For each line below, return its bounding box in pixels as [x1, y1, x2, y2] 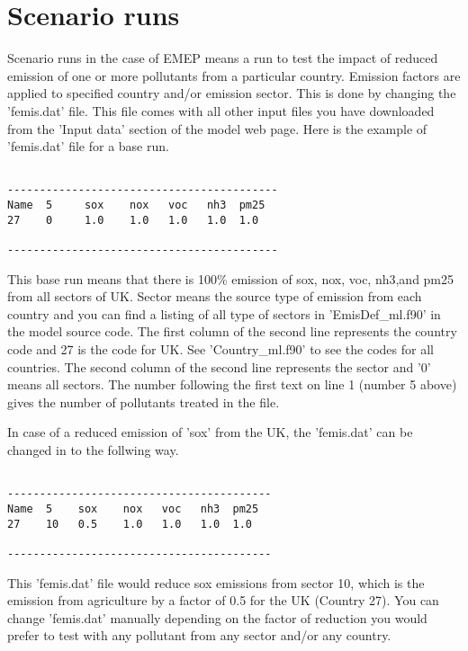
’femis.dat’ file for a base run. [7, 137, 169, 156]
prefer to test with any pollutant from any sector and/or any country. [7, 626, 391, 645]
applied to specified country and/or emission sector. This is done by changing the [7, 84, 456, 103]
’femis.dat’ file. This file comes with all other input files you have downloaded [7, 101, 435, 120]
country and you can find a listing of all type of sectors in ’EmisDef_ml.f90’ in [7, 304, 441, 323]
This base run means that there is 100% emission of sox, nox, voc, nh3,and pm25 [7, 269, 454, 288]
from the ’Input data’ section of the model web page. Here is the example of [7, 119, 427, 138]
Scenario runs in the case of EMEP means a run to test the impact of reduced [7, 49, 438, 67]
